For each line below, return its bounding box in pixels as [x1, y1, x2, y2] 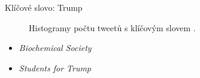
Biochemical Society [19, 41, 92, 54]
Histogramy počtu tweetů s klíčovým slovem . [29, 21, 196, 34]
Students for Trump [19, 61, 92, 74]
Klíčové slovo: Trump [5, 1, 83, 13]
